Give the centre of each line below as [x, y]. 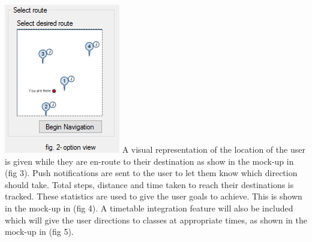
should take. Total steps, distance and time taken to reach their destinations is [149, 184]
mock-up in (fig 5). [39, 232]
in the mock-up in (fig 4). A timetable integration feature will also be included [149, 208]
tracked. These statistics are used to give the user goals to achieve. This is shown [154, 196]
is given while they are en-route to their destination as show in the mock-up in [149, 161]
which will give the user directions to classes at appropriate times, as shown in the [156, 220]
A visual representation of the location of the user [214, 149]
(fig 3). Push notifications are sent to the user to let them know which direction [151, 173]
